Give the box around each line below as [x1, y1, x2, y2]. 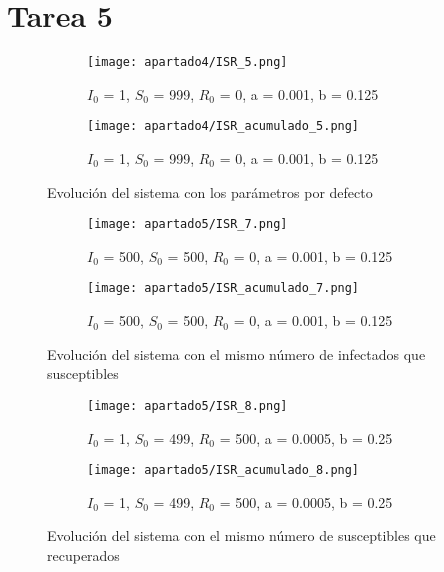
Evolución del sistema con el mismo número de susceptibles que [47, 525, 436, 546]
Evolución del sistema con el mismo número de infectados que [47, 343, 426, 364]
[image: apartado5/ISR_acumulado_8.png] [87, 463, 360, 478]
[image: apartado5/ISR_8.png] [87, 398, 288, 413]
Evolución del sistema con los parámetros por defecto [47, 181, 373, 202]
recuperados [47, 545, 120, 565]
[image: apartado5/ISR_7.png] [87, 217, 288, 232]
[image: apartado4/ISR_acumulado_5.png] [87, 119, 360, 134]
